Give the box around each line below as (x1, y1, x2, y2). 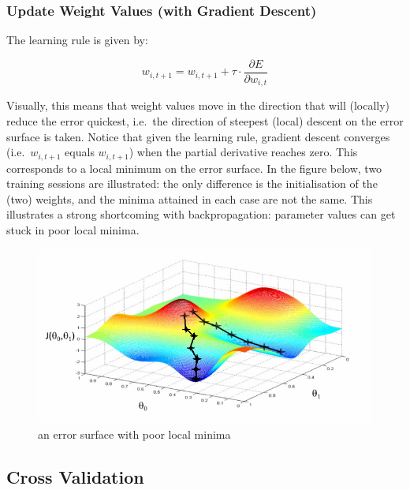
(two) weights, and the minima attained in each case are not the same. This (6, 190, 373, 207)
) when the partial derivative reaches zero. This (129, 144, 358, 160)
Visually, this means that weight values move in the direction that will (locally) (6, 97, 390, 114)
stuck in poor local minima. (6, 221, 140, 238)
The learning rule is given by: (6, 32, 148, 48)
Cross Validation (6, 464, 144, 488)
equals (65, 144, 95, 160)
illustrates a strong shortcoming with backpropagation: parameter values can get (6, 206, 396, 223)
